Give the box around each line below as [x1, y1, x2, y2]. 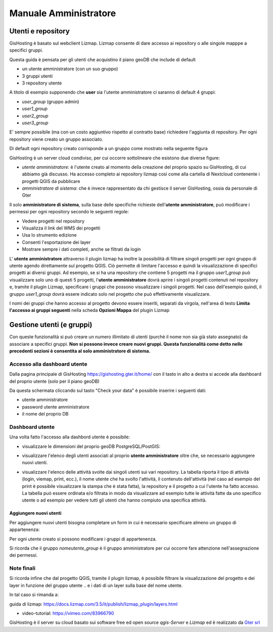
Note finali [9, 565, 35, 572]
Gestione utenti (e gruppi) [9, 321, 93, 329]
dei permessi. [9, 552, 38, 558]
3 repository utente [22, 80, 62, 86]
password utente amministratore [22, 403, 89, 410]
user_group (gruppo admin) [22, 99, 79, 105]
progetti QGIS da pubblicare [22, 178, 80, 184]
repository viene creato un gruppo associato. [9, 136, 104, 142]
